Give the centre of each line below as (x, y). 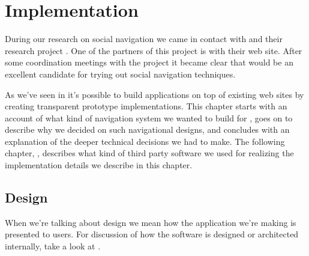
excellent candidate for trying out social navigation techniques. (120, 74)
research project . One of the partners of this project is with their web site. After (154, 50)
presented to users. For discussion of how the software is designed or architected (152, 234)
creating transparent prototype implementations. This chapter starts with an (146, 106)
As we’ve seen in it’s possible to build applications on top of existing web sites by (154, 94)
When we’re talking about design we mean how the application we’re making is (151, 222)
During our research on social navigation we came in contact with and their (144, 39)
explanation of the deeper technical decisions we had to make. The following (145, 141)
